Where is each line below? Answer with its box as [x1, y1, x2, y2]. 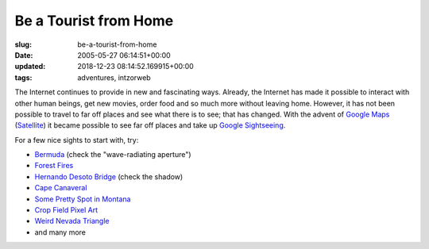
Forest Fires [34, 161, 74, 170]
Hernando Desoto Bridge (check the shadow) [34, 171, 184, 182]
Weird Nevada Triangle [34, 216, 110, 226]
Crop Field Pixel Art [34, 205, 99, 215]
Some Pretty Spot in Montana [34, 194, 131, 204]
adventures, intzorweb [77, 72, 151, 82]
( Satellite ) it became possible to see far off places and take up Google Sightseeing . [14, 121, 286, 130]
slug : [14, 40, 32, 49]
